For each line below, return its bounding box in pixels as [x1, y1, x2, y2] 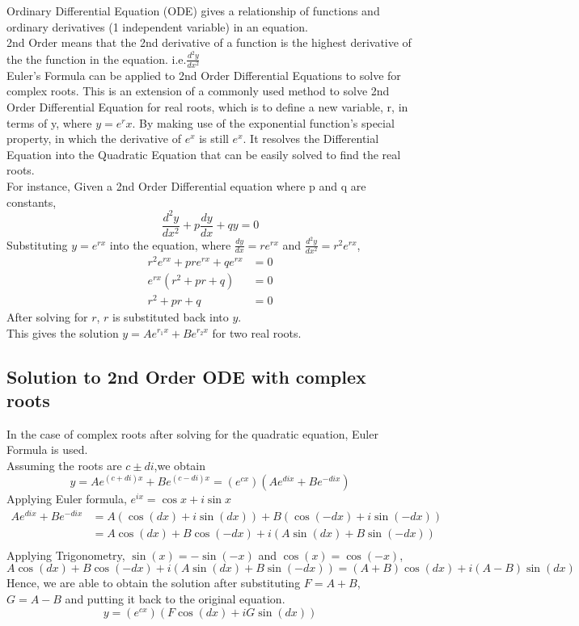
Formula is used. [6, 441, 88, 458]
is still [199, 130, 229, 147]
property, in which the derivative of [6, 130, 181, 147]
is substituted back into [112, 308, 229, 325]
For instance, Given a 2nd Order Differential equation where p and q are [6, 177, 366, 194]
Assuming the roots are [6, 456, 122, 473]
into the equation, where [109, 236, 231, 253]
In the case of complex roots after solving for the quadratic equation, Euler [6, 425, 378, 442]
